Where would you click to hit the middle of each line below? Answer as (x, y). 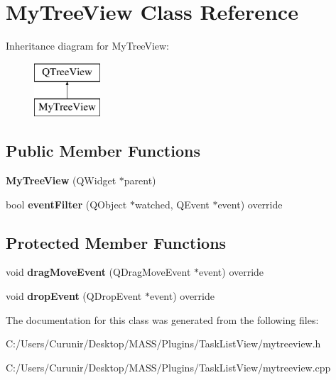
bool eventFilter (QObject (66, 204)
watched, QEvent (172, 204)
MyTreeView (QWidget (61, 180)
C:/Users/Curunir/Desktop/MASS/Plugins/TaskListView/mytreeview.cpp (168, 367)
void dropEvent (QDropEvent (74, 296)
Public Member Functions (103, 151)
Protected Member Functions (116, 242)
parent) (140, 180)
